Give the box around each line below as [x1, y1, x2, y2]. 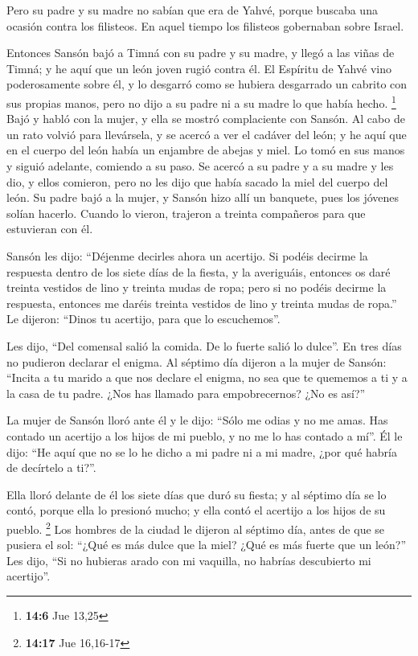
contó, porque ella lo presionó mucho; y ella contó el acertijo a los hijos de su [6, 502, 386, 519]
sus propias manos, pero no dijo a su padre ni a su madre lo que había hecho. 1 [6, 92, 396, 111]
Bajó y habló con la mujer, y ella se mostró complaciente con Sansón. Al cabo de [6, 110, 405, 127]
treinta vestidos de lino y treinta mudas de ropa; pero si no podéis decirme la [6, 279, 387, 296]
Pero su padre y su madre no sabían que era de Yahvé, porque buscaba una [6, 2, 378, 18]
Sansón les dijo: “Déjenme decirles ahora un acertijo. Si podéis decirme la [6, 247, 368, 264]
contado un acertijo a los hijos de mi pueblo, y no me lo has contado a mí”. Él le [6, 427, 403, 444]
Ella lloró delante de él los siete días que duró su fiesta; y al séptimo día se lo [6, 486, 387, 502]
